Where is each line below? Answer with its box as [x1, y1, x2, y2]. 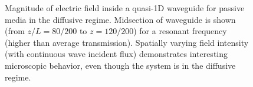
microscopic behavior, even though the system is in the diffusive [5, 59, 236, 71]
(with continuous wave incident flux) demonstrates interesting [5, 48, 228, 60]
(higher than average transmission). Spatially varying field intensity [5, 36, 249, 48]
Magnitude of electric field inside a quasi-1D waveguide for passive [5, 2, 245, 14]
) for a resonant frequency [133, 25, 227, 37]
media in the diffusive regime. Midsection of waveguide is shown [5, 13, 236, 25]
